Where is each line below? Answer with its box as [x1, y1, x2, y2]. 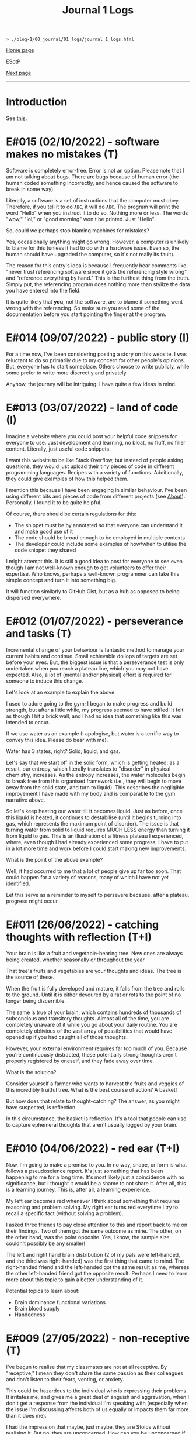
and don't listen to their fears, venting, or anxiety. [6, 1375, 124, 1383]
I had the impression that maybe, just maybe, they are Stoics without [6, 1423, 171, 1430]
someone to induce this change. [6, 677, 83, 685]
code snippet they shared [14, 546, 76, 553]
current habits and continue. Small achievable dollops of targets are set [6, 652, 178, 659]
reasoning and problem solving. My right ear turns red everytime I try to [6, 1203, 178, 1211]
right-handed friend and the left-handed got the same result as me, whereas [6, 1263, 190, 1270]
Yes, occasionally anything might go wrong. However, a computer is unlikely [6, 238, 189, 246]
